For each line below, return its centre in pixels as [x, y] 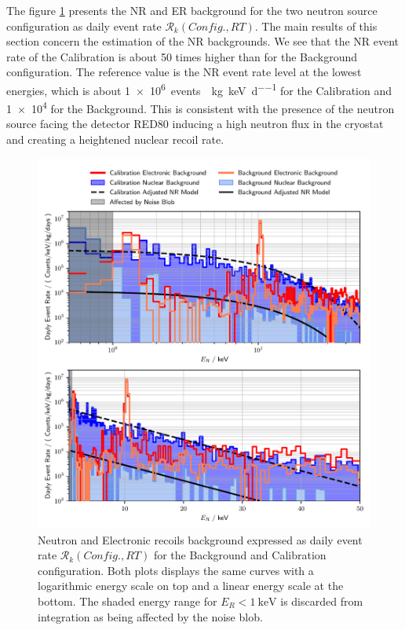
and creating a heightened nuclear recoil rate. [115, 139]
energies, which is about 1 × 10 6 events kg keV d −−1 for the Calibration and [199, 89]
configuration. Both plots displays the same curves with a [176, 570]
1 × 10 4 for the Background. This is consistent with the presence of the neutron [201, 107]
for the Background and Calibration [240, 555]
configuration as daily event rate [84, 26]
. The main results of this [316, 26]
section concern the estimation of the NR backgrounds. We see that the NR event [203, 41]
